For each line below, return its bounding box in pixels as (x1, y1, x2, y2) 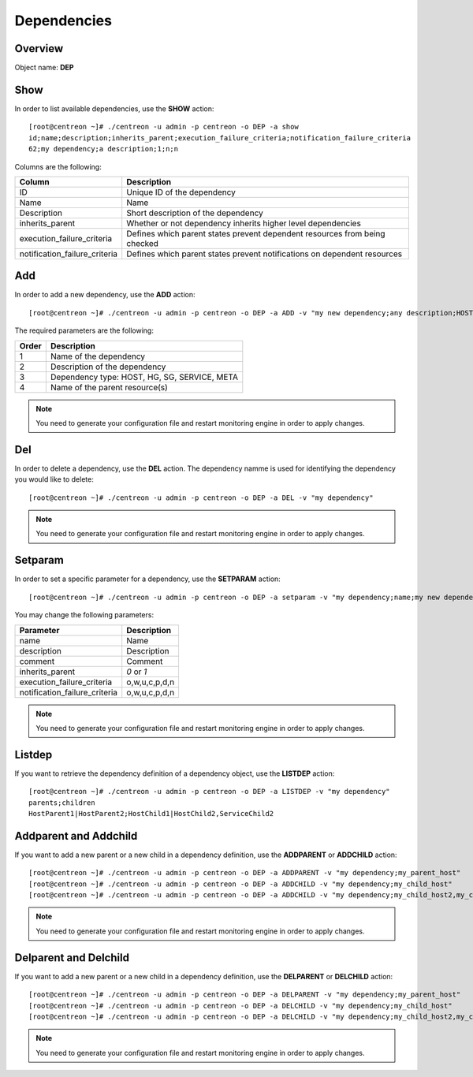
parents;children (28, 798, 95, 807)
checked (126, 237, 159, 248)
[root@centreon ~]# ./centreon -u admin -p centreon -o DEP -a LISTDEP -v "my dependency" (28, 787, 390, 796)
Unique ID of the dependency (126, 186, 236, 197)
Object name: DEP (14, 63, 74, 73)
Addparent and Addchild (14, 829, 138, 843)
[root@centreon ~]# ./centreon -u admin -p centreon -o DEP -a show (28, 122, 299, 132)
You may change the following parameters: (14, 610, 154, 620)
